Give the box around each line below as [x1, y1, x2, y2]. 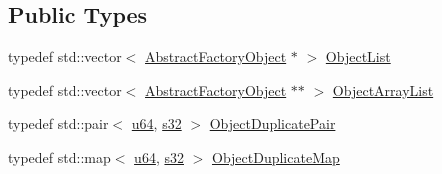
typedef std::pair [8, 113, 109, 134]
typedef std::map [8, 146, 111, 167]
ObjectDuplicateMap [211, 146, 340, 167]
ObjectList [325, 46, 391, 67]
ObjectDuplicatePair [209, 113, 336, 134]
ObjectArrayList [332, 79, 434, 100]
